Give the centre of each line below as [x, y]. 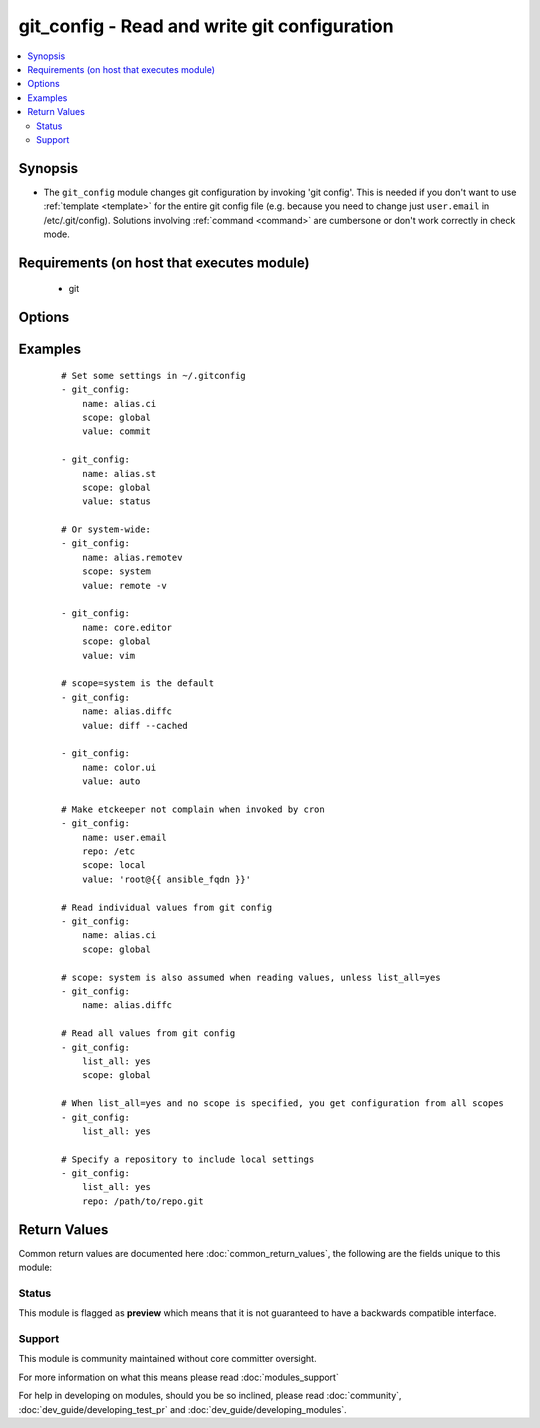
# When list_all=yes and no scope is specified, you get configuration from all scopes [283, 1103]
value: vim [108, 655]
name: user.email [124, 837]
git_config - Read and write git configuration [206, 26]
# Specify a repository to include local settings [188, 1159]
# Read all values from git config [148, 1033]
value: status [116, 501]
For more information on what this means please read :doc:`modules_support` [178, 1377]
